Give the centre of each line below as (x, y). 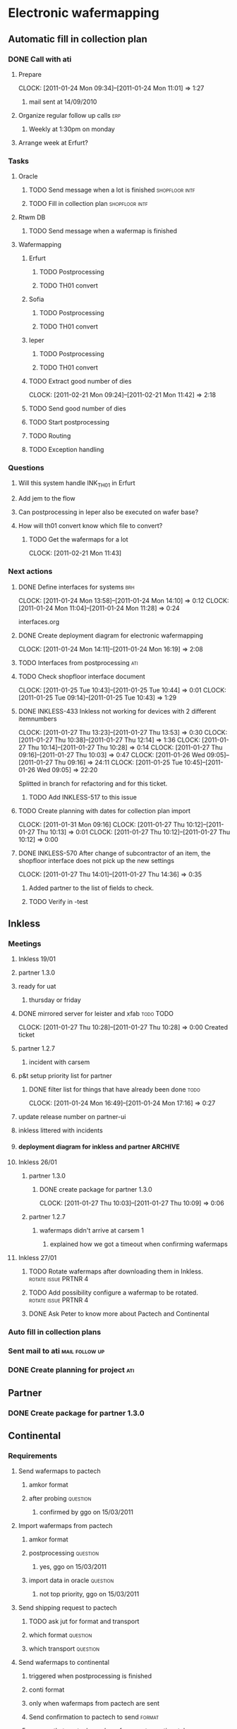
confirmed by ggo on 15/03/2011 (86, 1512)
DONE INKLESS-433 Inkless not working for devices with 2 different (117, 711)
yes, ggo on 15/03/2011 (73, 1567)
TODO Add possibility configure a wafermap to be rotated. (113, 1293)
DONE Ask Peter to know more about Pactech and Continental (119, 1314)
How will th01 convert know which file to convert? (90, 526)
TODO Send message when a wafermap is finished (103, 231)
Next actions (30, 571)
